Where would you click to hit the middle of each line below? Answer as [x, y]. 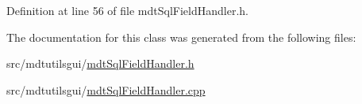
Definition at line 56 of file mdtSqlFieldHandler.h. [127, 10]
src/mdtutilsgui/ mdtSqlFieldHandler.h [100, 63]
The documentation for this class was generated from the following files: [181, 37]
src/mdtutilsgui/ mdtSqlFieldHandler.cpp [106, 89]
